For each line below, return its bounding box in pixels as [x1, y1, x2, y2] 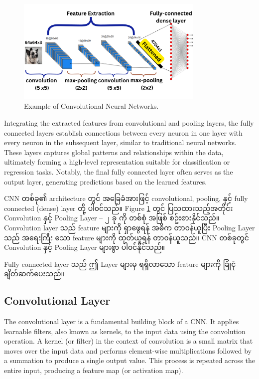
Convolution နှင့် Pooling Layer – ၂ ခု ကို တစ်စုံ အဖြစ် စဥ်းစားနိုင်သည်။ [4, 212, 220, 223]
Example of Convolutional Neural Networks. [24, 101, 159, 111]
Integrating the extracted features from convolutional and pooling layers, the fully [4, 117, 254, 128]
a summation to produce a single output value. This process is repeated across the [4, 355, 255, 366]
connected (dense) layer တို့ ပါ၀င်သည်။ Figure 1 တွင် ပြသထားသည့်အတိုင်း [4, 202, 233, 213]
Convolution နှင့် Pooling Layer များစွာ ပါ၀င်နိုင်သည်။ [4, 242, 165, 252]
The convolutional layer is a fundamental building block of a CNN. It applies [4, 316, 239, 327]
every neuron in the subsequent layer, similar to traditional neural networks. [4, 137, 237, 148]
